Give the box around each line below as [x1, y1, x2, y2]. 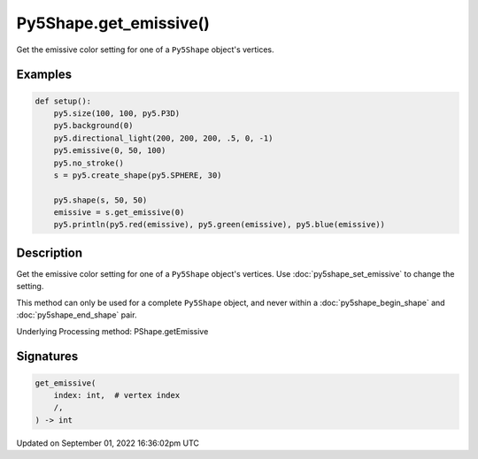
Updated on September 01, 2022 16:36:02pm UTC [16, 438, 199, 448]
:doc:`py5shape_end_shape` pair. [16, 310, 137, 320]
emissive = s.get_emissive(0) [53, 208, 185, 218]
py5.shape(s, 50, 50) [53, 195, 148, 205]
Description [16, 245, 83, 260]
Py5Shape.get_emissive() [16, 13, 210, 33]
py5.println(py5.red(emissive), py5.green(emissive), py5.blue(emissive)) [53, 219, 385, 230]
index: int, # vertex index [53, 390, 181, 400]
